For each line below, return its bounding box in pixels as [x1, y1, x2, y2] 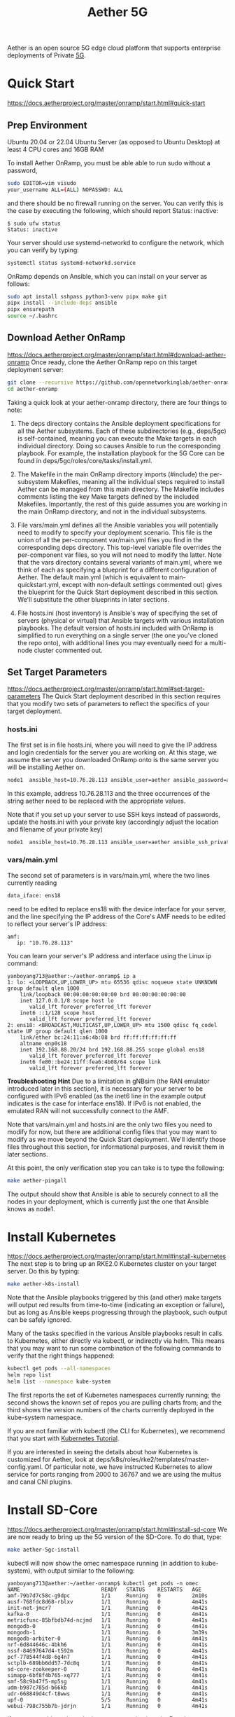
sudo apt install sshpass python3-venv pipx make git [7, 293, 168, 300]
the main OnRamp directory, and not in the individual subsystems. [17, 507, 208, 516]
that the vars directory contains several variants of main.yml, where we [17, 558, 222, 566]
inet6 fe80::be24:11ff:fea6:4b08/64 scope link [20, 1059, 161, 1066]
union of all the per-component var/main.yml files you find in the [17, 535, 203, 544]
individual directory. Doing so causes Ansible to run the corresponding [17, 441, 221, 450]
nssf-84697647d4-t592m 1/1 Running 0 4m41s [7, 1647, 208, 1654]
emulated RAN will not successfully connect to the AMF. [7, 1106, 169, 1115]
